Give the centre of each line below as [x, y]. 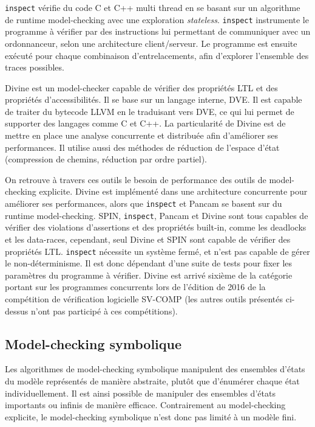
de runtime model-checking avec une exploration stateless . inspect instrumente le [157, 19]
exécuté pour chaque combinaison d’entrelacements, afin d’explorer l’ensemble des [157, 55]
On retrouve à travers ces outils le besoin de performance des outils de [136, 179]
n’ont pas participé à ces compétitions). [104, 311]
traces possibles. [35, 67]
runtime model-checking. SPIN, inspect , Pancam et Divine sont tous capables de [157, 215]
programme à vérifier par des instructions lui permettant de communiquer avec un [158, 31]
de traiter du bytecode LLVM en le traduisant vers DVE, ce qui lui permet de [150, 111]
